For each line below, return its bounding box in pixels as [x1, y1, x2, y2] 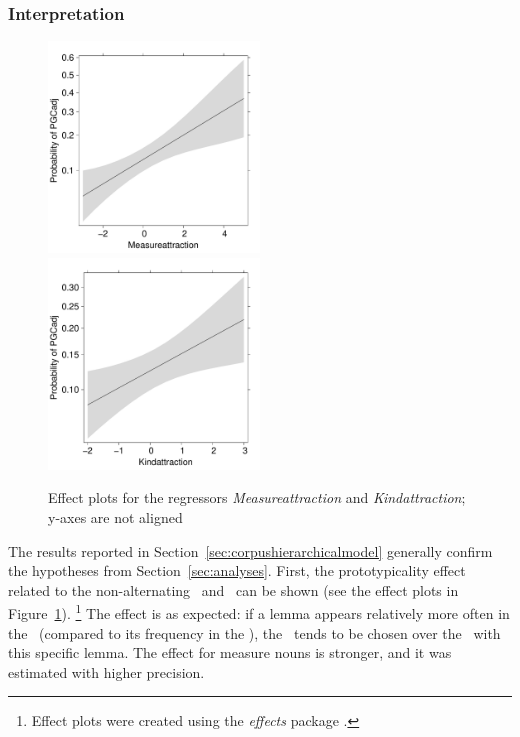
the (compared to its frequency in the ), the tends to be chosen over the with [8, 622, 501, 643]
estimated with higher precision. [8, 661, 205, 682]
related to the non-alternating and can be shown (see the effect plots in [8, 579, 459, 600]
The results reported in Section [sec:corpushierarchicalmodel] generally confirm [8, 540, 493, 561]
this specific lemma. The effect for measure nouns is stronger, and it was [8, 642, 452, 663]
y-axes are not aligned [48, 507, 183, 527]
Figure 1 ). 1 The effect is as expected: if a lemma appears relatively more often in [8, 600, 510, 624]
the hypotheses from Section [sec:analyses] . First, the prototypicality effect [8, 560, 466, 581]
